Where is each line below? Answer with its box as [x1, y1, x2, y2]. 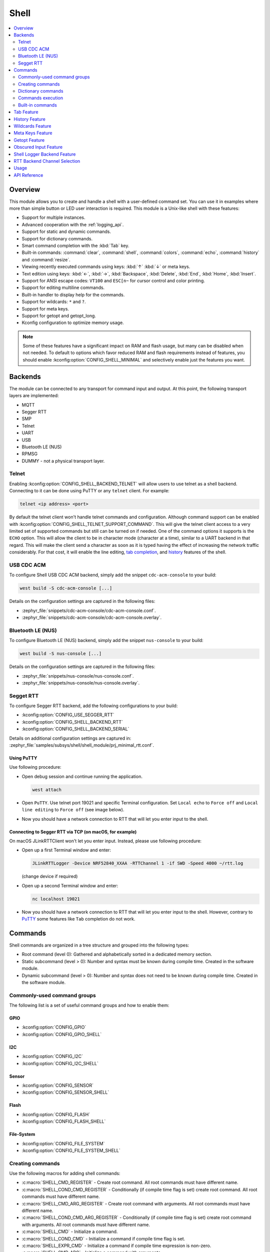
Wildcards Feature [13, 123, 52, 129]
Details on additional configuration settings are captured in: [9, 735, 131, 741]
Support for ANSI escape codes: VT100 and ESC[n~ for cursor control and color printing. [21, 277, 205, 283]
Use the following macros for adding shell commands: [9, 1170, 120, 1176]
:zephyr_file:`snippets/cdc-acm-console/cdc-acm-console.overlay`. [21, 614, 162, 620]
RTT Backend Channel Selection [13, 158, 80, 164]
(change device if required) [21, 873, 78, 879]
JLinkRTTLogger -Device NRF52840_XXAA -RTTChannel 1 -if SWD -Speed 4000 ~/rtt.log [32, 860, 243, 866]
